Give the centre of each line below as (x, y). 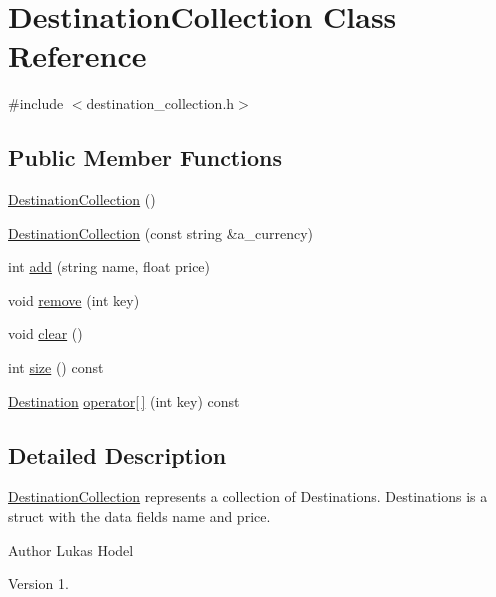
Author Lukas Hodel (71, 549)
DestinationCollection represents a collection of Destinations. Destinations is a (248, 496)
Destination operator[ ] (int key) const (124, 400)
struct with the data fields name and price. (139, 516)
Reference (77, 55)
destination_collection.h (160, 103)
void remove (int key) (74, 299)
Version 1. (38, 583)
